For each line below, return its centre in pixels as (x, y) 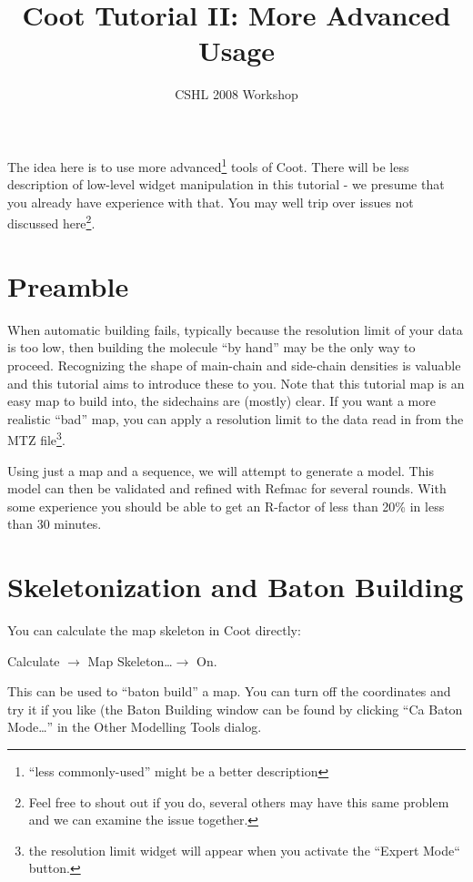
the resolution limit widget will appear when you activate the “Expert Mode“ (244, 850)
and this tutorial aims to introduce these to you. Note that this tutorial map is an (236, 383)
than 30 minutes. (55, 524)
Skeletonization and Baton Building (236, 587)
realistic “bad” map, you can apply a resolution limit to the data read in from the (236, 418)
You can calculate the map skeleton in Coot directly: (154, 630)
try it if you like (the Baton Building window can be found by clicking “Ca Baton (235, 709)
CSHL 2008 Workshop (236, 94)
